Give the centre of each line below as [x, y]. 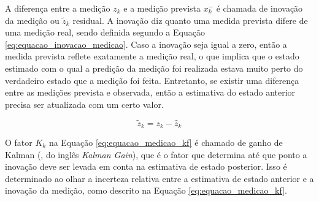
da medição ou [32, 20]
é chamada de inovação [259, 8]
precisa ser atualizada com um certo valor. [84, 104]
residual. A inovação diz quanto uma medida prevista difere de [190, 20]
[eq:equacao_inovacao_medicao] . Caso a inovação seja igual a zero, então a [146, 44]
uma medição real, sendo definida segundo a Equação [105, 32]
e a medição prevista [162, 8]
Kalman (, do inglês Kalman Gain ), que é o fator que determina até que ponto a [156, 154]
